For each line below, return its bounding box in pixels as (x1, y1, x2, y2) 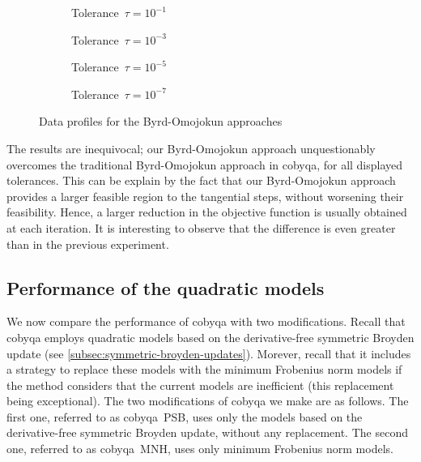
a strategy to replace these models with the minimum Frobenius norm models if (6, 361, 402, 378)
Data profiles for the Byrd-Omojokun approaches (39, 113, 283, 130)
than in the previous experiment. (6, 235, 169, 252)
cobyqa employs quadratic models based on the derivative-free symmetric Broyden (6, 328, 415, 345)
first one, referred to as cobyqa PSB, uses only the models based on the (6, 408, 363, 425)
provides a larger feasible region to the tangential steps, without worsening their (6, 187, 404, 204)
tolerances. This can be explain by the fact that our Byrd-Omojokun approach (6, 172, 396, 189)
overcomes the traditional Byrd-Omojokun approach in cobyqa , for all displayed (6, 156, 403, 173)
